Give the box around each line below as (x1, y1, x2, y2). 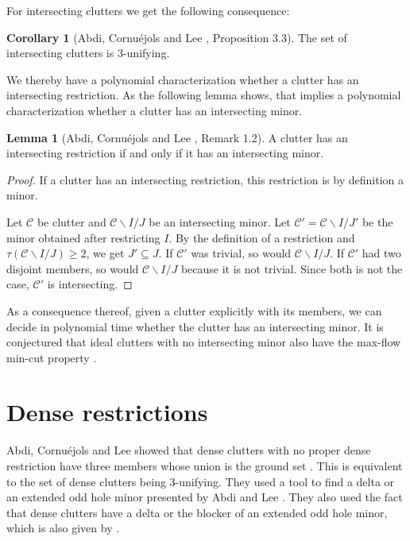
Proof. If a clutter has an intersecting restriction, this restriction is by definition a (6, 171, 404, 187)
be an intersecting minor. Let (149, 213, 291, 230)
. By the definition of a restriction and (168, 229, 355, 245)
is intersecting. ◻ (47, 276, 133, 292)
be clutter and (37, 213, 106, 230)
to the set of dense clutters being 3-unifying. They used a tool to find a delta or (6, 473, 395, 489)
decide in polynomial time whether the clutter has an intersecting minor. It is (6, 318, 384, 334)
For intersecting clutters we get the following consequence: (6, 2, 290, 18)
